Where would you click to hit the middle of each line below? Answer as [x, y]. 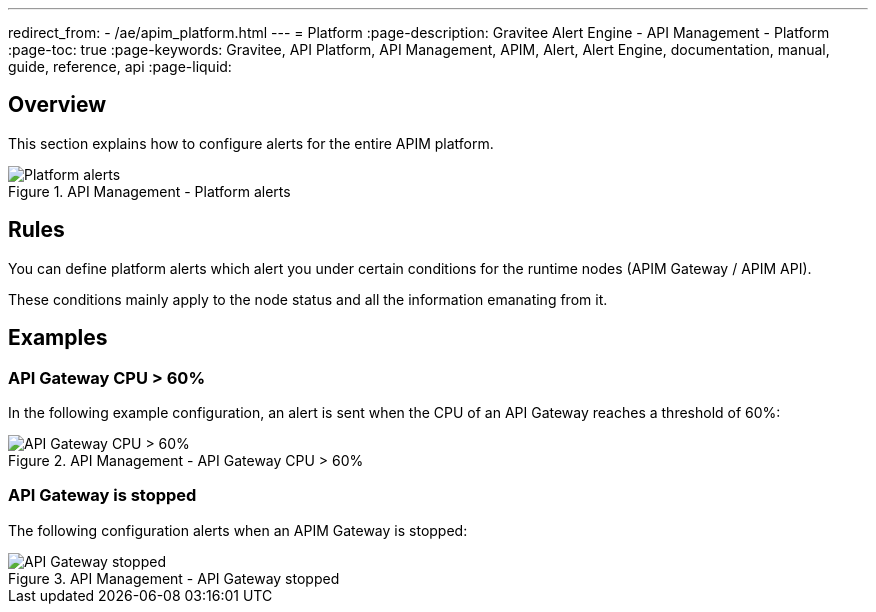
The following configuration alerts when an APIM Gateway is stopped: [238, 530]
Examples [58, 338]
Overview [57, 105]
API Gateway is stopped [102, 495]
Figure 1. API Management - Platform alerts [149, 191]
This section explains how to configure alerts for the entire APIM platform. [251, 143]
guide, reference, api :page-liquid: [120, 66]
